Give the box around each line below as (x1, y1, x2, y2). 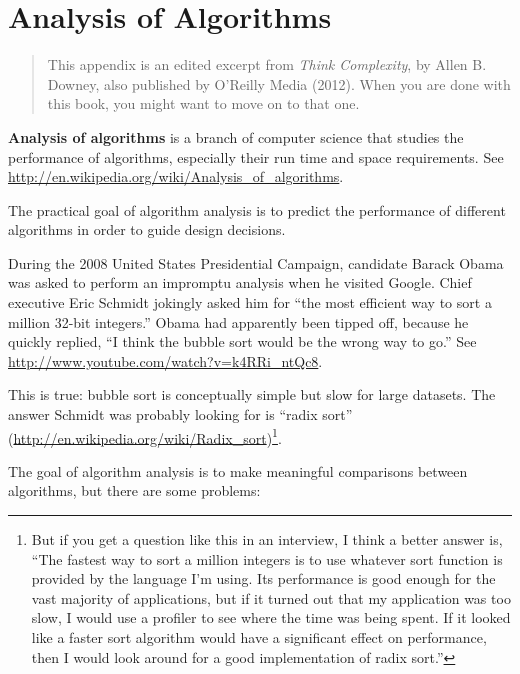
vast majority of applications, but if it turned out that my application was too (31, 587, 511, 608)
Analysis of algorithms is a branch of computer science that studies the (8, 126, 464, 147)
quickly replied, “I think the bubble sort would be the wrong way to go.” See (8, 331, 477, 352)
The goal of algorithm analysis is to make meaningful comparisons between (8, 460, 468, 481)
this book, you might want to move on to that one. (47, 93, 360, 114)
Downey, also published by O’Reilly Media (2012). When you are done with (47, 73, 511, 94)
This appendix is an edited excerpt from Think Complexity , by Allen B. (47, 54, 487, 75)
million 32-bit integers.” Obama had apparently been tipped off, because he (8, 311, 469, 332)
